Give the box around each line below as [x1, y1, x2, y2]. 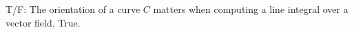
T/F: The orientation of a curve [6, 2, 140, 16]
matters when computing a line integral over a [153, 2, 348, 16]
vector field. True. [6, 15, 81, 29]
